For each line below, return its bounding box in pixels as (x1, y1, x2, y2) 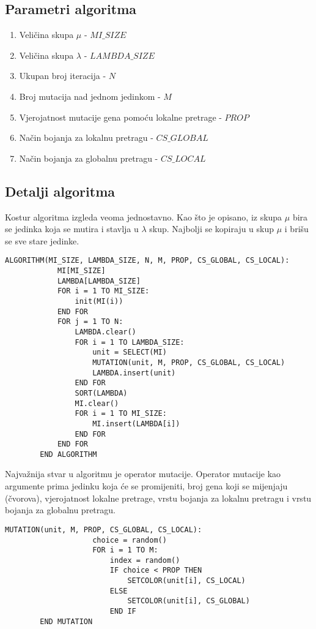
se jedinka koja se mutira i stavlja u (5, 222, 139, 235)
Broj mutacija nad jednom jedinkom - (19, 89, 161, 102)
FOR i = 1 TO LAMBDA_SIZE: (75, 337, 185, 347)
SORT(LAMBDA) (75, 388, 128, 397)
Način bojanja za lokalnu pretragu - (19, 131, 153, 144)
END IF (109, 607, 136, 616)
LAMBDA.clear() (75, 327, 136, 336)
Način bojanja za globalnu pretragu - (19, 151, 158, 164)
